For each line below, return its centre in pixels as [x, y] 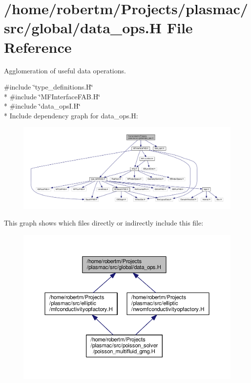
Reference [38, 47]
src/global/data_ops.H [83, 28]
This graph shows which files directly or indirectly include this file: [104, 222]
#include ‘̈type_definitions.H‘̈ [49, 87]
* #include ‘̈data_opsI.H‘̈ [42, 106]
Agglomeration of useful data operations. [65, 70]
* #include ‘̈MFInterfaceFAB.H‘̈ [52, 96]
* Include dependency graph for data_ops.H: [71, 115]
